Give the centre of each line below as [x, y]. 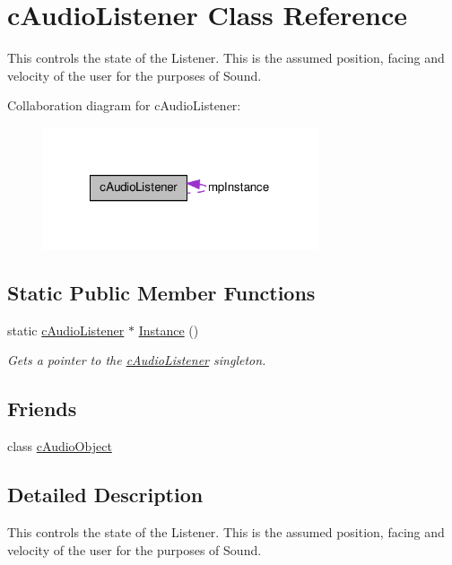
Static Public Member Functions [161, 292]
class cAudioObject [60, 446]
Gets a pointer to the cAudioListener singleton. [137, 360]
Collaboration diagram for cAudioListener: [124, 105]
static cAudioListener [66, 330]
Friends [42, 409]
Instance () [169, 330]
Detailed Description [105, 495]
